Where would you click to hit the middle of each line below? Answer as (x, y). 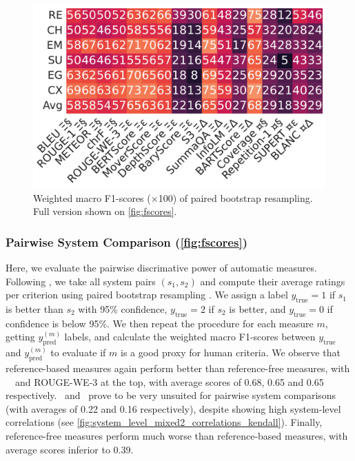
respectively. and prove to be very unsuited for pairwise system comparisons (171, 395)
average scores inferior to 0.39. (70, 449)
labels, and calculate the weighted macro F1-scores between (190, 337)
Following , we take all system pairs (81, 281)
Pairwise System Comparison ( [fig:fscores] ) (126, 242)
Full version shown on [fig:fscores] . (105, 211)
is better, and (257, 308)
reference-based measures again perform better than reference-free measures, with (178, 368)
